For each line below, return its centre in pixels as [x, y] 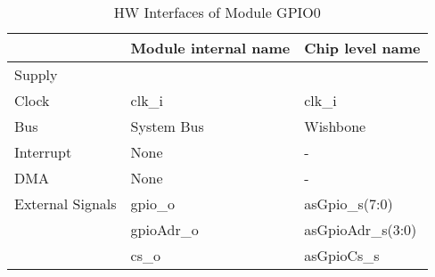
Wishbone [335, 126]
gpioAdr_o [164, 229]
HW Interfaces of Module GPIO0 [217, 12]
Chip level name [362, 48]
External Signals [66, 204]
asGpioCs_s [342, 255]
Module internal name [210, 48]
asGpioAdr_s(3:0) [361, 229]
